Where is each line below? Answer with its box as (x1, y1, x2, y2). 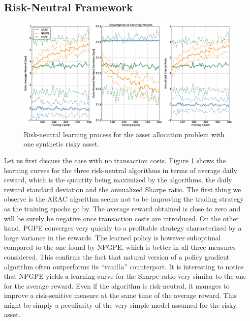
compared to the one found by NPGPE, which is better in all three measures (4, 242, 236, 252)
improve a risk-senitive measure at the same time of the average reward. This (4, 290, 237, 300)
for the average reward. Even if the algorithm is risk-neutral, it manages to (4, 280, 230, 291)
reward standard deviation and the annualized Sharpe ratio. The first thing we (4, 184, 241, 194)
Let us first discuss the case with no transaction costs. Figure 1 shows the (4, 155, 226, 165)
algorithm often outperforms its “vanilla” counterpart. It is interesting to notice (4, 261, 244, 271)
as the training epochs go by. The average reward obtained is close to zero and (4, 203, 241, 213)
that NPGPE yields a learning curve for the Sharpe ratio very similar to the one (4, 271, 247, 281)
